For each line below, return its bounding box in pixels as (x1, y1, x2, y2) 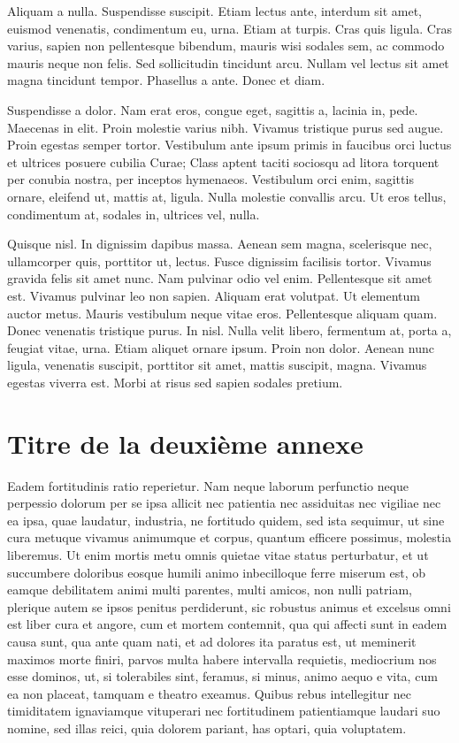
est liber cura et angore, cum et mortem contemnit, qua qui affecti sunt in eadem (7, 615, 448, 633)
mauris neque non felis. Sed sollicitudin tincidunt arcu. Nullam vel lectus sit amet (7, 53, 449, 72)
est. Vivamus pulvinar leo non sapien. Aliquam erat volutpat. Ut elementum (7, 286, 420, 304)
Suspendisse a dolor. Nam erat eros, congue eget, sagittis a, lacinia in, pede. (7, 100, 418, 119)
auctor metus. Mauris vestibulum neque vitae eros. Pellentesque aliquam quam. (7, 303, 438, 322)
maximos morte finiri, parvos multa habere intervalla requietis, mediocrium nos (7, 649, 437, 668)
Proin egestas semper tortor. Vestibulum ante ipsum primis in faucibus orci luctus (7, 135, 452, 154)
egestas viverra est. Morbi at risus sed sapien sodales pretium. (7, 372, 343, 391)
